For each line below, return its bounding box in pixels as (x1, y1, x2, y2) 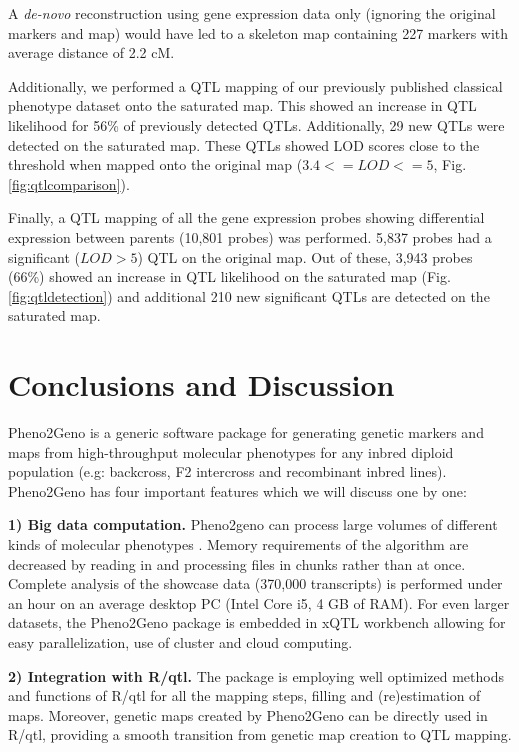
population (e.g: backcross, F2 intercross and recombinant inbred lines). (8, 461, 447, 482)
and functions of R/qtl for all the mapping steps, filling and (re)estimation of (8, 685, 481, 706)
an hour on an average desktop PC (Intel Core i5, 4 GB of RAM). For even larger (8, 592, 510, 613)
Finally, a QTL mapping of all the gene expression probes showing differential (8, 207, 485, 228)
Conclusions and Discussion (8, 364, 395, 405)
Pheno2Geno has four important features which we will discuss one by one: (8, 480, 467, 501)
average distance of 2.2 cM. (8, 42, 175, 63)
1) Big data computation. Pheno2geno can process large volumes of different (8, 514, 498, 535)
